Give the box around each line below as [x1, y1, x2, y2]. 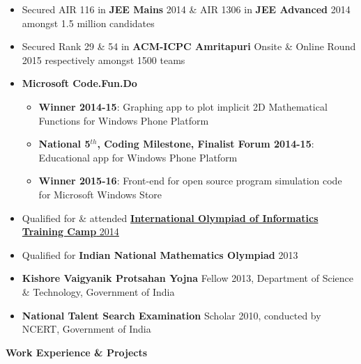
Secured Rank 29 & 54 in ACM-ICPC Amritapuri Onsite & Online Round [22, 39, 356, 54]
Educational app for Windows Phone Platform [38, 150, 238, 164]
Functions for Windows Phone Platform [38, 113, 209, 127]
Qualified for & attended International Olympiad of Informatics [22, 210, 318, 225]
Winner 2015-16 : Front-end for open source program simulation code [38, 173, 342, 188]
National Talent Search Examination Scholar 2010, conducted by [22, 308, 321, 322]
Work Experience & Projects [6, 345, 148, 359]
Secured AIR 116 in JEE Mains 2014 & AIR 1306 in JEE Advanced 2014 [22, 2, 351, 16]
